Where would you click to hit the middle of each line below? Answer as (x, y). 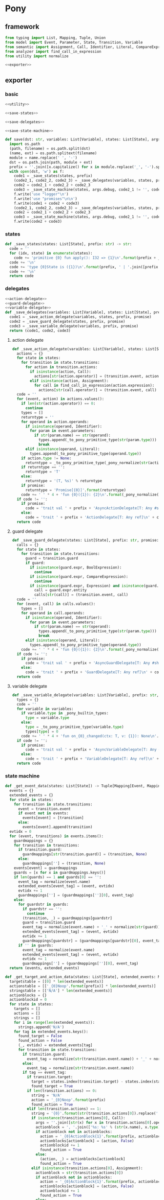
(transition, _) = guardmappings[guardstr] (67, 918)
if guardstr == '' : (42, 909)
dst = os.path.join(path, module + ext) (51, 162)
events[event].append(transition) (58, 827)
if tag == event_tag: (45, 1073)
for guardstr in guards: (43, 904)
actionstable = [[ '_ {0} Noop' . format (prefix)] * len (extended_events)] (83, 986)
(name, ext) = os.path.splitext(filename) (53, 153)
